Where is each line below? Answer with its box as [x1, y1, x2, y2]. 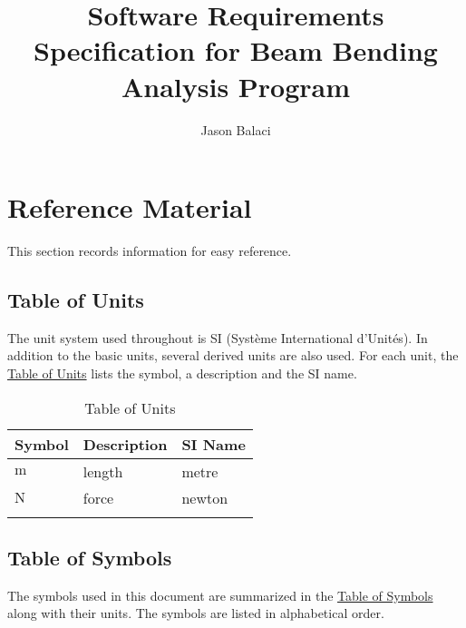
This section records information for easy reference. [7, 241, 292, 260]
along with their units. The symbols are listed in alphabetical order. [7, 603, 384, 623]
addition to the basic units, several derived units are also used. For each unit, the [7, 346, 459, 365]
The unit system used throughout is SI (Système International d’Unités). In [7, 328, 428, 347]
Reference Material [7, 189, 252, 226]
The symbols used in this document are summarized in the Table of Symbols [7, 585, 433, 604]
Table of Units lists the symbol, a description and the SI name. [7, 364, 357, 383]
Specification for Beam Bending [34, 32, 438, 69]
